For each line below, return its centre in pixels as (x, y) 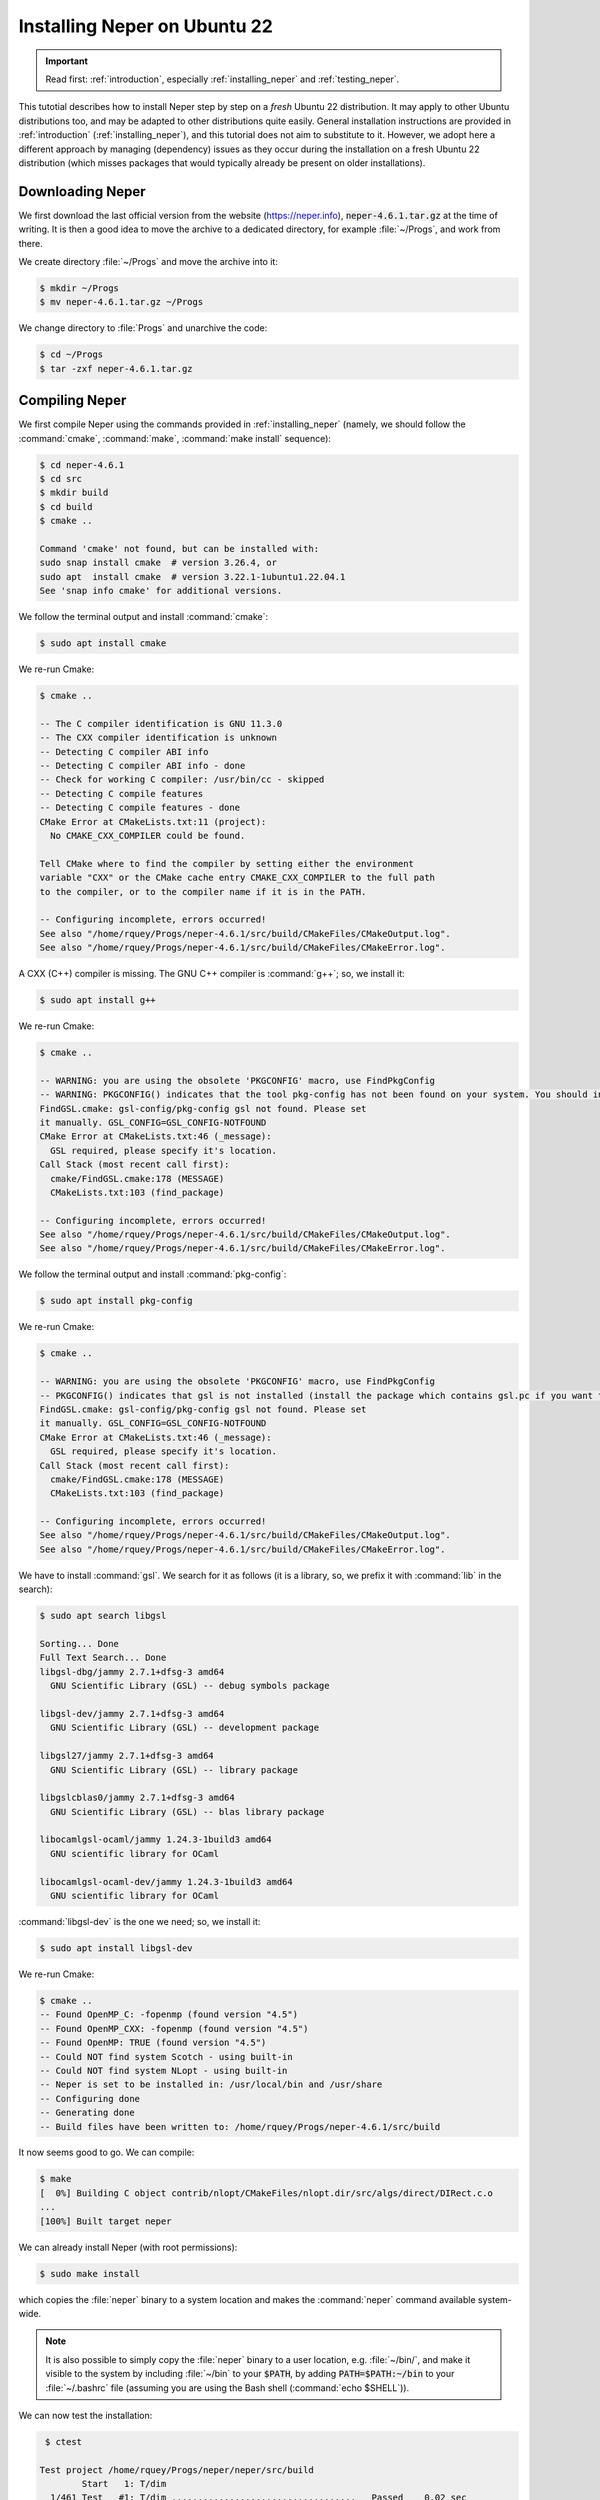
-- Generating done (87, 2113)
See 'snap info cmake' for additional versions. (161, 591)
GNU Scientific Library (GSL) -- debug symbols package (190, 1686)
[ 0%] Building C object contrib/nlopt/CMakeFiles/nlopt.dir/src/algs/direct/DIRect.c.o (266, 2193)
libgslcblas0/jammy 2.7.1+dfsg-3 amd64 (137, 1798)
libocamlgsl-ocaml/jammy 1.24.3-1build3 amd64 (155, 1839)
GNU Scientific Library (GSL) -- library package (174, 1769)
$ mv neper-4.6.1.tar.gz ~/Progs (121, 302)
